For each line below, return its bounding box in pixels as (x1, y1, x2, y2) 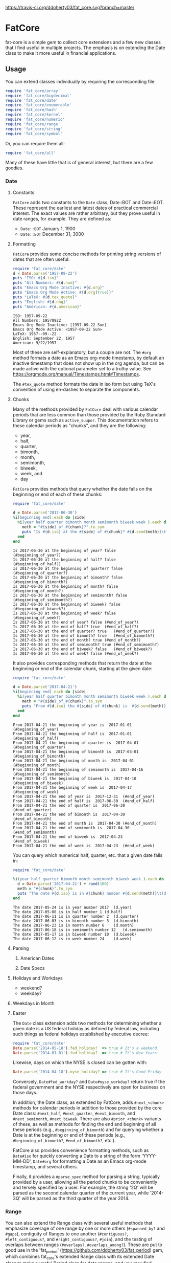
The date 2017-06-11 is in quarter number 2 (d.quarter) (12, 914, 139, 919)
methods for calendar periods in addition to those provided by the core (12, 1105, 162, 1111)
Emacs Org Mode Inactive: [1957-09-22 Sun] (12, 322, 107, 327)
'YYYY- (141, 1153, 157, 1159)
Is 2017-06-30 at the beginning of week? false (12, 611, 116, 616)
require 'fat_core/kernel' (5, 112, 63, 117)
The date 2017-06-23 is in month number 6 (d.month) (12, 923, 134, 928)
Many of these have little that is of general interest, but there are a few (5, 160, 153, 166)
